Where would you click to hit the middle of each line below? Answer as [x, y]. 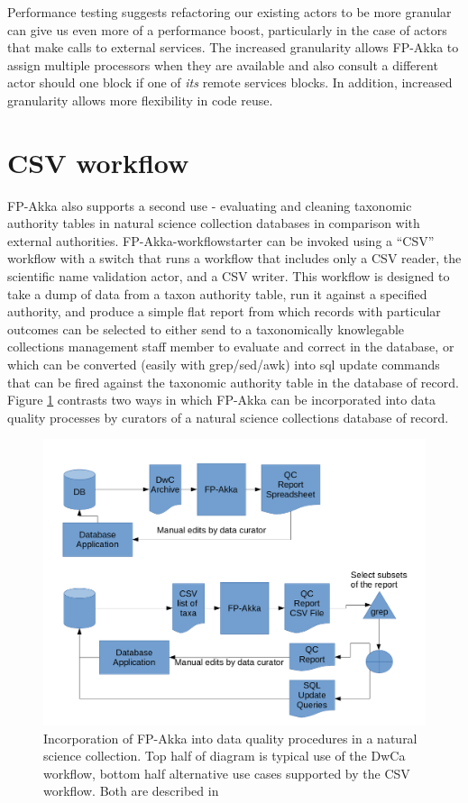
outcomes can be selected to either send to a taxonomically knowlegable [206, 328]
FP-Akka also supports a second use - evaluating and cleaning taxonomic [210, 205]
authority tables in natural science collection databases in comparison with [214, 223]
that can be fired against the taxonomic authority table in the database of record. [233, 382]
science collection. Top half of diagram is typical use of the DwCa [225, 756]
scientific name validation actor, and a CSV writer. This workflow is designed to [229, 276]
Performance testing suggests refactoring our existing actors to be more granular [229, 12]
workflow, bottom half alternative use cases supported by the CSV [227, 773]
